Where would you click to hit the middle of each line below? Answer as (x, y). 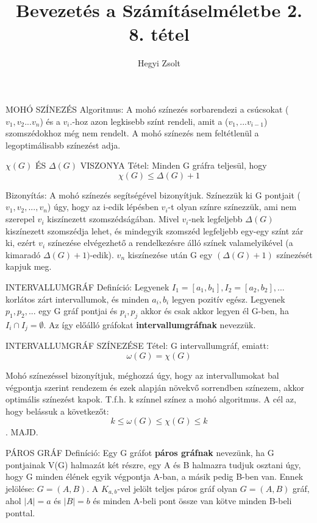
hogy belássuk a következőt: (57, 411)
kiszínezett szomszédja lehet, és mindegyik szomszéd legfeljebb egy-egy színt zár (155, 230)
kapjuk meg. (29, 266)
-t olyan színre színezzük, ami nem (232, 207)
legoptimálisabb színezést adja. (63, 145)
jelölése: (20, 488)
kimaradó (23, 254)
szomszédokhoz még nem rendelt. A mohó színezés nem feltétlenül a (132, 133)
